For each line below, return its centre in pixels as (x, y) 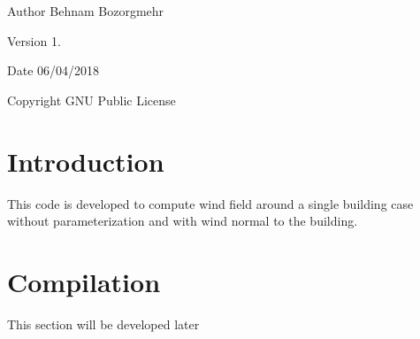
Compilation (84, 281)
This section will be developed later (103, 324)
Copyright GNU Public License (92, 100)
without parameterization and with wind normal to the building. (183, 221)
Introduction (86, 161)
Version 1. (34, 40)
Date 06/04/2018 (53, 70)
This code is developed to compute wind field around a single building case (210, 203)
